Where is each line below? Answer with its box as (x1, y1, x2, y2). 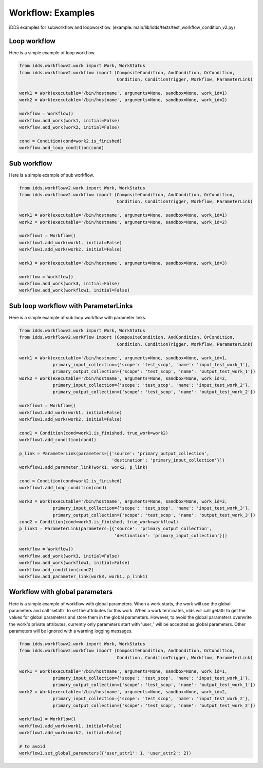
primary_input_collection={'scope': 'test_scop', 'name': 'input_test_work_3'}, (53, 505, 251, 511)
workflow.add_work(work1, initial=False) (19, 118, 120, 123)
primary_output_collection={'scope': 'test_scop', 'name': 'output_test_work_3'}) (53, 512, 256, 518)
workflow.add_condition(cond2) (19, 567, 94, 572)
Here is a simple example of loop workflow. (9, 50, 96, 56)
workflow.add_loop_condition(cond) (19, 145, 104, 151)
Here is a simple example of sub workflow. (9, 172, 94, 178)
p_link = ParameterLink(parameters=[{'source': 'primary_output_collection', (19, 451, 209, 456)
